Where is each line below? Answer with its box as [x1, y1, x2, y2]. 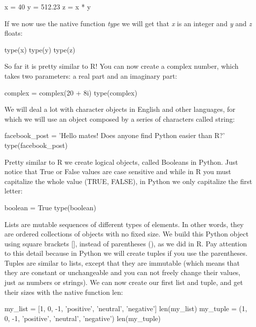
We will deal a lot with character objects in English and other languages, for [4, 104, 236, 114]
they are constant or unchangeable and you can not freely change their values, [4, 267, 241, 278]
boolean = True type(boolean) [4, 202, 96, 212]
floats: [4, 28, 23, 38]
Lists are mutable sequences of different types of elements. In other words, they [4, 219, 244, 229]
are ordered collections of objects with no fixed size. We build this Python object [4, 229, 249, 239]
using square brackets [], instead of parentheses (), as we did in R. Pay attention [4, 238, 247, 248]
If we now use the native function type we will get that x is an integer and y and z [4, 18, 252, 28]
